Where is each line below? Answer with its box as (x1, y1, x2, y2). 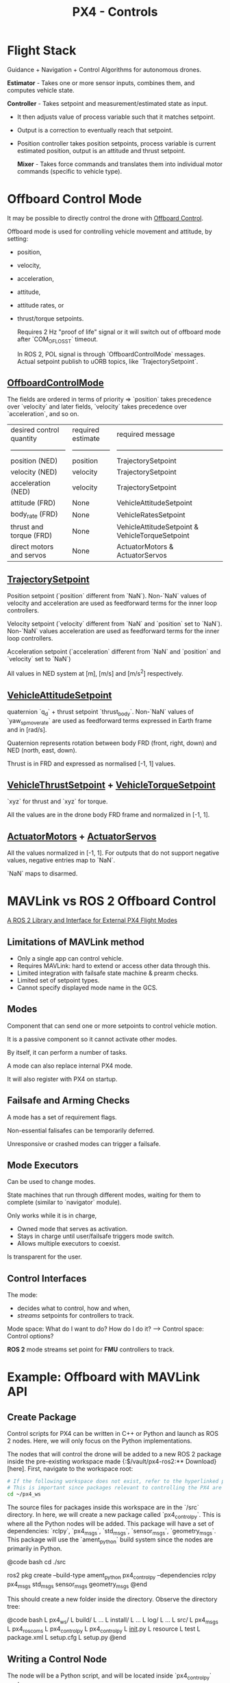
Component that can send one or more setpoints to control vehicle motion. (7, 1021, 218, 1030)
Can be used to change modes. (7, 1178, 96, 1186)
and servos (10, 550, 47, 560)
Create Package (7, 1411, 77, 1423)
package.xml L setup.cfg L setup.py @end (7, 1634, 127, 1642)
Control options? (7, 1332, 54, 1340)
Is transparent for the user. (7, 1252, 82, 1261)
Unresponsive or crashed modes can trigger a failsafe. (7, 1139, 161, 1147)
